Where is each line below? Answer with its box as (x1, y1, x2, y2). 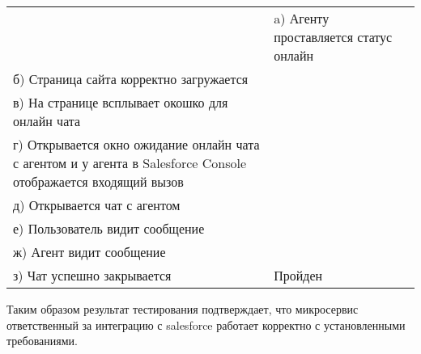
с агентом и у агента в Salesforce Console (13, 154, 247, 172)
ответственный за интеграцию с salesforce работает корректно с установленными (6, 316, 406, 333)
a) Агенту (274, 9, 330, 27)
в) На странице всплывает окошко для (13, 93, 228, 112)
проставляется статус (274, 27, 393, 46)
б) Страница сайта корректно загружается (13, 70, 249, 88)
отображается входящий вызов (13, 172, 184, 191)
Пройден (274, 266, 323, 284)
